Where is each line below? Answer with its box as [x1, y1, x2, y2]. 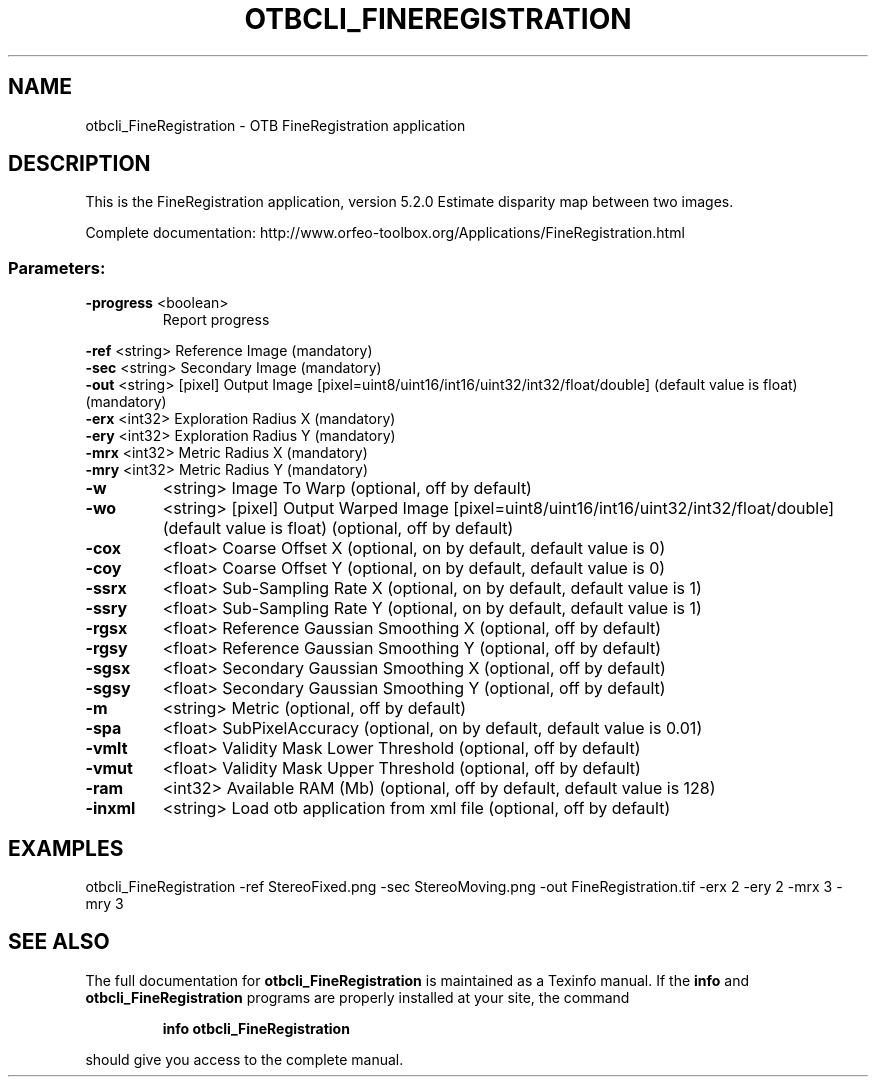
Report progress [162, 311, 270, 329]
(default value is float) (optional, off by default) [162, 518, 514, 539]
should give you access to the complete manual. [85, 1050, 404, 1068]
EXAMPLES [8, 835, 124, 861]
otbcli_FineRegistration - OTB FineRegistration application [85, 116, 466, 134]
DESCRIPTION [8, 151, 151, 177]
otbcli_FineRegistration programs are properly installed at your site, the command [85, 988, 630, 1006]
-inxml [85, 798, 136, 819]
